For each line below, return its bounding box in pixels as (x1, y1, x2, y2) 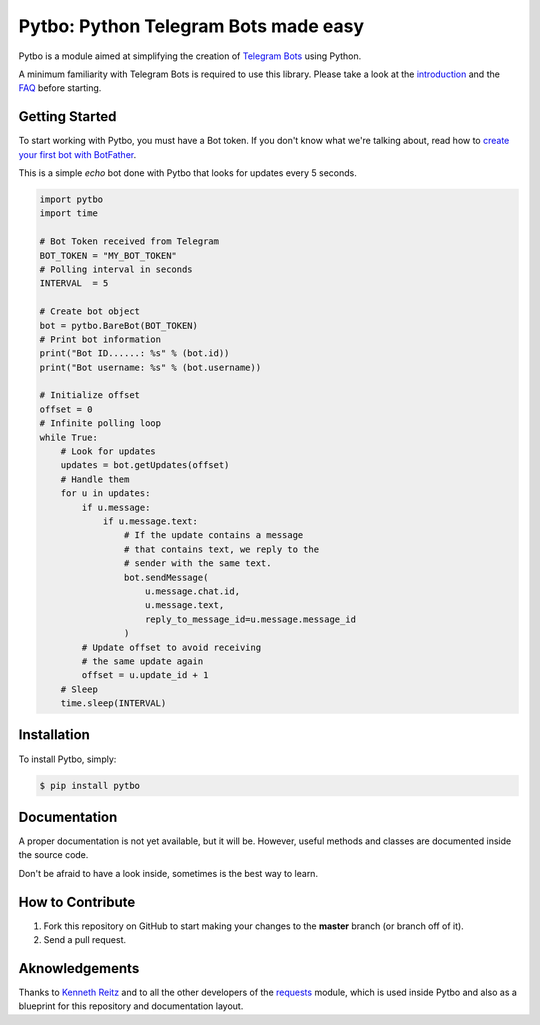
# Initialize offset (39, 390, 140, 401)
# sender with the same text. (123, 558, 272, 569)
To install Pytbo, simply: (18, 753, 117, 765)
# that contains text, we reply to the (123, 543, 320, 555)
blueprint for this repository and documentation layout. (18, 1000, 244, 1012)
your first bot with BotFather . (18, 148, 137, 160)
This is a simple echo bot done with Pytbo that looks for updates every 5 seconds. (18, 167, 357, 179)
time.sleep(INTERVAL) (60, 698, 167, 709)
